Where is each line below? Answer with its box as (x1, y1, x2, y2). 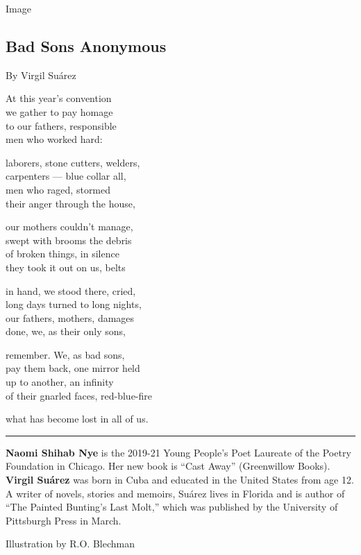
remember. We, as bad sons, (6, 347, 125, 361)
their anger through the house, (6, 196, 135, 210)
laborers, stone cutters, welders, (6, 155, 140, 169)
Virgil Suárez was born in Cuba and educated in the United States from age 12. (6, 472, 354, 487)
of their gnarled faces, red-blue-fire (6, 388, 153, 402)
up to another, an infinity (6, 375, 114, 389)
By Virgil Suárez (6, 67, 76, 82)
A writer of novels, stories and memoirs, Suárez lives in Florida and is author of (6, 486, 345, 500)
